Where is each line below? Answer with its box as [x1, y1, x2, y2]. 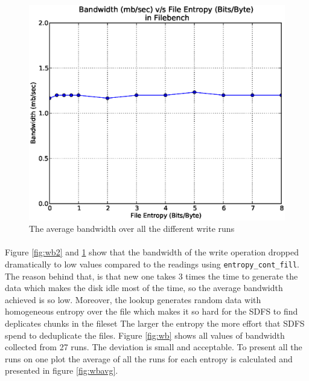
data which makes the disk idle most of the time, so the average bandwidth [5, 281, 283, 294]
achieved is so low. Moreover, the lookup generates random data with [5, 293, 261, 306]
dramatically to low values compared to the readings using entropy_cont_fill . [5, 257, 299, 270]
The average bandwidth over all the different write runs [29, 222, 235, 235]
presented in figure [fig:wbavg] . [5, 364, 118, 377]
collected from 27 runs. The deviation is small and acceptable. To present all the [5, 341, 302, 353]
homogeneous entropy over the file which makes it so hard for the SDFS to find [5, 305, 298, 318]
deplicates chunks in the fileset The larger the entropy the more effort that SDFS [5, 316, 305, 329]
